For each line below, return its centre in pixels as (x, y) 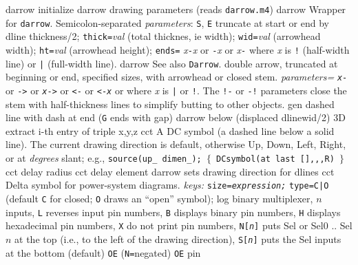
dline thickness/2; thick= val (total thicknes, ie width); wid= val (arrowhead (163, 36)
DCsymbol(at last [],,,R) (275, 159)
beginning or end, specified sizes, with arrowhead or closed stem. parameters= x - (177, 77)
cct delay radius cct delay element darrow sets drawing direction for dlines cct (170, 171)
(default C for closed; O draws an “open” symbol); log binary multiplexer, (159, 198)
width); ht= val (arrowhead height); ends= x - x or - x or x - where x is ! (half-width (178, 49)
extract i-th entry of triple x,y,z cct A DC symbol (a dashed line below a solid (170, 130)
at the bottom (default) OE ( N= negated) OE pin (103, 252)
